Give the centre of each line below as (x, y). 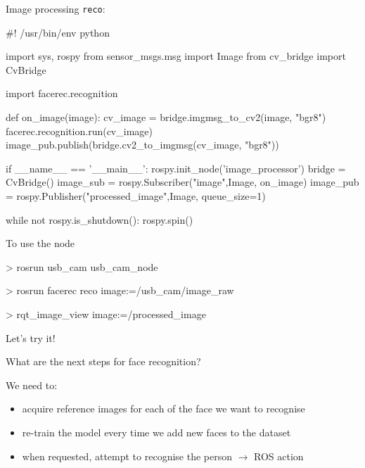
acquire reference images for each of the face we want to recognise (164, 409)
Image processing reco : (56, 8)
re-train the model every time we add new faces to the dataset (156, 432)
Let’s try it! (31, 337)
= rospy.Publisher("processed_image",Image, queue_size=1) (136, 196)
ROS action (279, 456)
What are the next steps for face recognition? (103, 361)
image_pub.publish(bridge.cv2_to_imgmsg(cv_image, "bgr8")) (142, 145)
